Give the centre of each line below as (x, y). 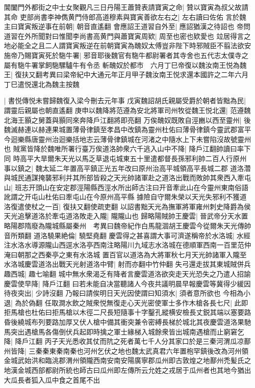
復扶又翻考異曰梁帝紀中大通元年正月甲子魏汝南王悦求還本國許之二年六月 (132, 74)
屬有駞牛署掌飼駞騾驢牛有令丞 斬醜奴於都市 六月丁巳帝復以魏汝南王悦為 (122, 65)
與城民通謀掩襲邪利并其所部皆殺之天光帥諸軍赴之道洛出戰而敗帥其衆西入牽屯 (127, 178)
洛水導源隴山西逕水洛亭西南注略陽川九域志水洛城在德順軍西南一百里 (127, 245)
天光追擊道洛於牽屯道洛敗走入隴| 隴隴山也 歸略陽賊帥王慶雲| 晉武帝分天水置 (126, 216)
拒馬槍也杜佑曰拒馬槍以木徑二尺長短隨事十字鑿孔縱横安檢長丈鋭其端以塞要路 (127, 312)
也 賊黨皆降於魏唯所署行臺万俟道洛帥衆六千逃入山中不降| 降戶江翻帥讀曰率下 (127, 149)
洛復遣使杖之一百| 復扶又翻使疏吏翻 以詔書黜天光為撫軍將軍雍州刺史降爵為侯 (127, 206)
